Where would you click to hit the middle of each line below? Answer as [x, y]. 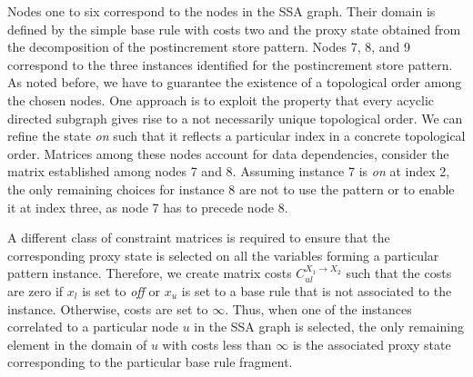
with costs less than [217, 344]
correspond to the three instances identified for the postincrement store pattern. [230, 64]
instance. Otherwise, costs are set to [108, 308]
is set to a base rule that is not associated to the [317, 290]
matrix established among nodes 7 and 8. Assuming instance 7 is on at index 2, [229, 171]
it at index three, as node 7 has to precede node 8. [148, 207]
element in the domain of [77, 344]
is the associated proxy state [372, 344]
